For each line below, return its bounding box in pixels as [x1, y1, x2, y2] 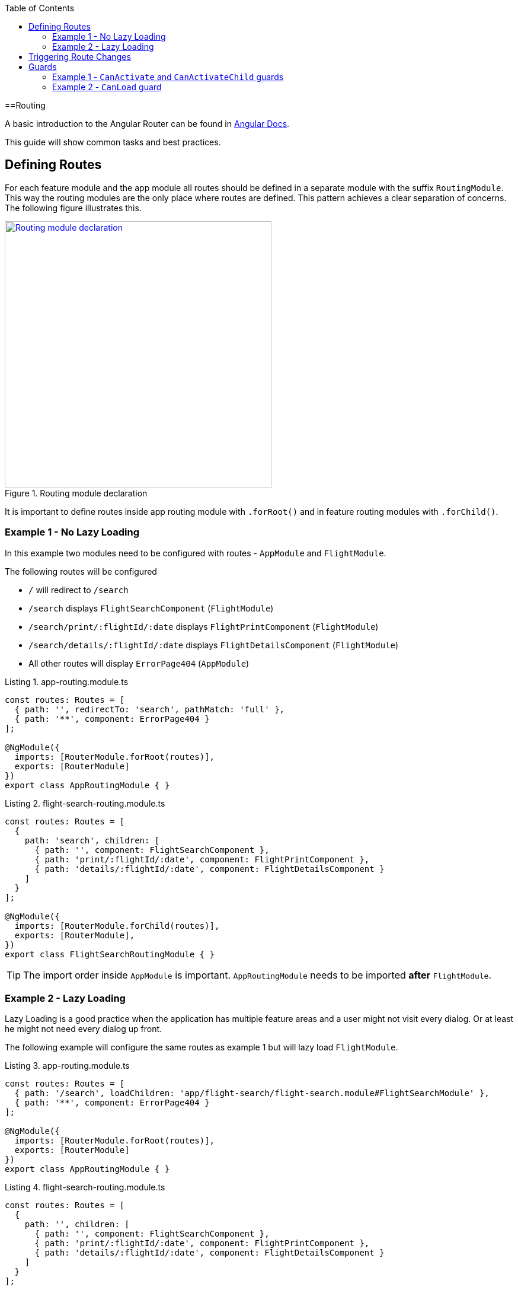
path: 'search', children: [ [24, 835, 160, 845]
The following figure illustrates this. [5, 202, 142, 213]
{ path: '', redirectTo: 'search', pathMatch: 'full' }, [14, 704, 285, 714]
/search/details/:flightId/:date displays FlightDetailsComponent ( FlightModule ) [28, 639, 399, 650]
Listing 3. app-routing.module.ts [5, 1060, 130, 1071]
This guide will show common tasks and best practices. [5, 137, 221, 147]
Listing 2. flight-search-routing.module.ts [5, 798, 165, 808]
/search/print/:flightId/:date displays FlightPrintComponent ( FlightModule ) [28, 621, 379, 632]
